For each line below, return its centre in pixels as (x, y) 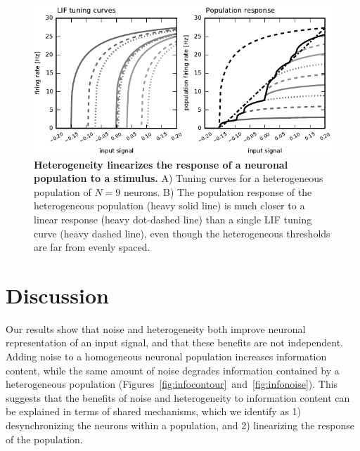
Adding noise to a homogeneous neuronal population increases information (166, 357)
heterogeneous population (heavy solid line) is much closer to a (169, 205)
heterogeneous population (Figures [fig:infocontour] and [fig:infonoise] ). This (172, 384)
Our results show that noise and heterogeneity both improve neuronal (156, 328)
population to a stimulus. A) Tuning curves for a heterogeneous (179, 178)
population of (63, 191)
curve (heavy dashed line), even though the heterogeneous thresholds (182, 233)
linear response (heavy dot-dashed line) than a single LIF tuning (173, 219)
